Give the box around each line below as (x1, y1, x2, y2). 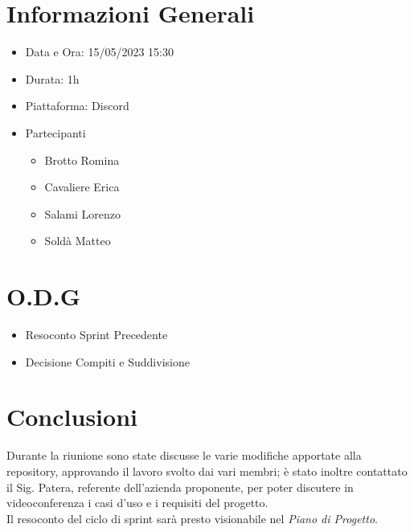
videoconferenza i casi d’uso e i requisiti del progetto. (6, 494, 268, 511)
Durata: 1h (25, 70, 80, 87)
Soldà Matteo (44, 232, 111, 249)
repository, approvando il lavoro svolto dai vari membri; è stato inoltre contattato (6, 462, 408, 479)
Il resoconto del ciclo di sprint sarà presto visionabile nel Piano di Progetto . (6, 509, 378, 526)
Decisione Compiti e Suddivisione (25, 353, 190, 370)
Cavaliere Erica (44, 178, 120, 195)
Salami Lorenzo (44, 205, 121, 222)
